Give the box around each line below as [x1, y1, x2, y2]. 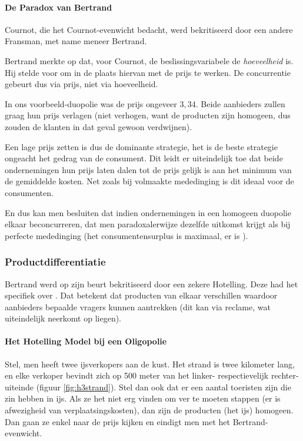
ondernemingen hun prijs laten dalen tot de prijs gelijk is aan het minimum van [5, 163, 292, 175]
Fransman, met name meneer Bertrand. [5, 35, 147, 47]
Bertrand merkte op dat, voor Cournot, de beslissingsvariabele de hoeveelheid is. [5, 54, 294, 67]
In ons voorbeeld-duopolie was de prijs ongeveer [5, 97, 177, 110]
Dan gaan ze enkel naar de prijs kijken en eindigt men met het [5, 415, 230, 427]
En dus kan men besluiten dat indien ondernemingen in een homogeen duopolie [5, 206, 291, 218]
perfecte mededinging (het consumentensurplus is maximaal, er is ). [5, 229, 248, 241]
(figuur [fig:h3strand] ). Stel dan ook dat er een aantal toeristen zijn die [36, 380, 291, 393]
